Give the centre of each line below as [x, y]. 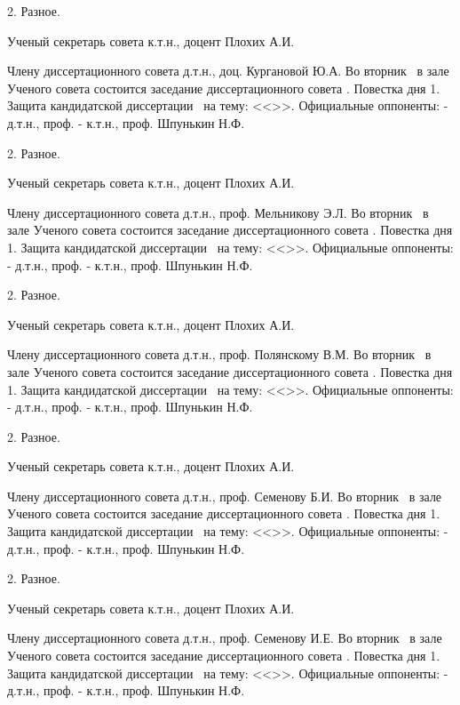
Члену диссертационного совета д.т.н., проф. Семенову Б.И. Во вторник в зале [225, 496]
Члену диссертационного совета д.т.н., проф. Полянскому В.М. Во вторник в [219, 354]
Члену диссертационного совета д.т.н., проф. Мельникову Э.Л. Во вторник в [218, 212]
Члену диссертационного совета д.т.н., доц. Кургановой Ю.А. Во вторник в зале [228, 71]
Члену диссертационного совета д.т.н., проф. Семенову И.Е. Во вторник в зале [225, 638]
